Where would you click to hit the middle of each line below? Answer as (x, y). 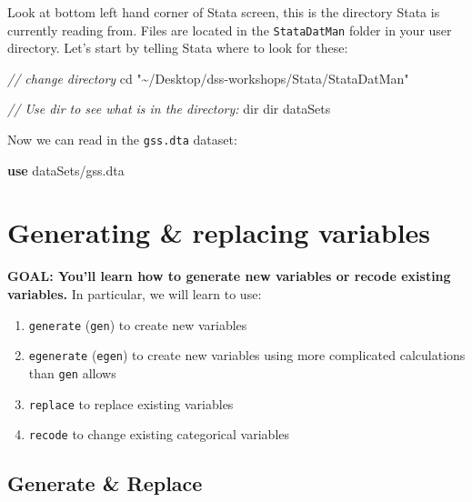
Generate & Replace (105, 483)
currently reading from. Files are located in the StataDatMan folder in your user (230, 30)
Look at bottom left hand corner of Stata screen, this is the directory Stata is (224, 12)
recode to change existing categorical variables (159, 434)
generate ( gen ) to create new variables (138, 324)
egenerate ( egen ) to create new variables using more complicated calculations (247, 355)
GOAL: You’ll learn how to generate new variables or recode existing (229, 276)
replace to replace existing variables (131, 403)
